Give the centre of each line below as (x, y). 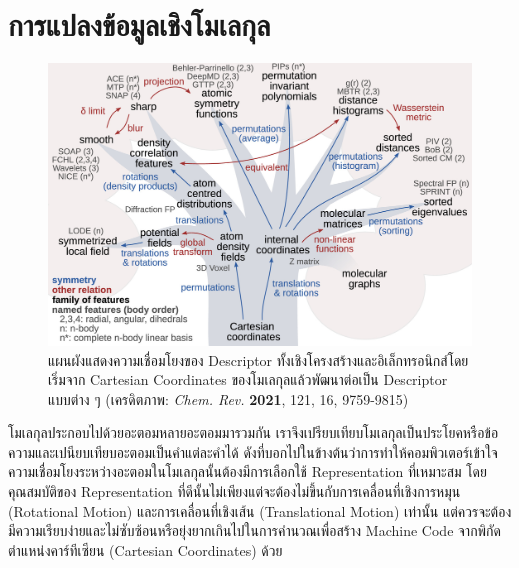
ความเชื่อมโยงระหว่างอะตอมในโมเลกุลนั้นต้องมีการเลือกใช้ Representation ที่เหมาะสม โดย (247, 471)
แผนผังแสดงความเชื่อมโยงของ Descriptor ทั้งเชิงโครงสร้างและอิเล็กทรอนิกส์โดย (258, 359)
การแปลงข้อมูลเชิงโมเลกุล (139, 24)
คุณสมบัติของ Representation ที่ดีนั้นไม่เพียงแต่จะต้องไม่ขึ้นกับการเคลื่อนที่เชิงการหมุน (234, 491)
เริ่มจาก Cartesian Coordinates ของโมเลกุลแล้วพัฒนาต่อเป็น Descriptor (248, 379)
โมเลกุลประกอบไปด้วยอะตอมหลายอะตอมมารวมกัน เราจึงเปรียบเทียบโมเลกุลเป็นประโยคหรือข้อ (253, 432)
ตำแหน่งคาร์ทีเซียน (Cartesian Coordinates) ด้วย (145, 549)
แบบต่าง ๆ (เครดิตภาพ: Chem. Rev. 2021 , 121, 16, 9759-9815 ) (228, 398)
